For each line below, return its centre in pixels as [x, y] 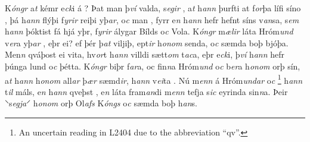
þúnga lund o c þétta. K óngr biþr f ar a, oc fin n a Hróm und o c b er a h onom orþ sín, [153, 66]
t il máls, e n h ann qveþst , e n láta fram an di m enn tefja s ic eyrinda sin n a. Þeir [146, 91]
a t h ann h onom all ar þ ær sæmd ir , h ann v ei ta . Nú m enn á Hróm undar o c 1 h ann [154, 79]
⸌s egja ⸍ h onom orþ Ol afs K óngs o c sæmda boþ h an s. [101, 103]
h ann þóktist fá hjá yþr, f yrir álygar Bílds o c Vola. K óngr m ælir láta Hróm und [149, 31]
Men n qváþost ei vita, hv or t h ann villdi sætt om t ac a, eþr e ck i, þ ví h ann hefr [145, 54]
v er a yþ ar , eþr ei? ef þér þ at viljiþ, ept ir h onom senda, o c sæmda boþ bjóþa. [147, 42]
